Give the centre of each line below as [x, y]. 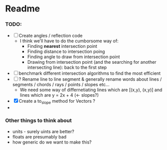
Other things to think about [39, 121]
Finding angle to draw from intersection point [74, 57]
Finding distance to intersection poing [66, 52]
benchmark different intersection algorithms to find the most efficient [90, 73]
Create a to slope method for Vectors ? [57, 102]
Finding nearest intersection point [62, 46]
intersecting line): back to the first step [67, 67]
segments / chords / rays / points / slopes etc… [61, 85]
